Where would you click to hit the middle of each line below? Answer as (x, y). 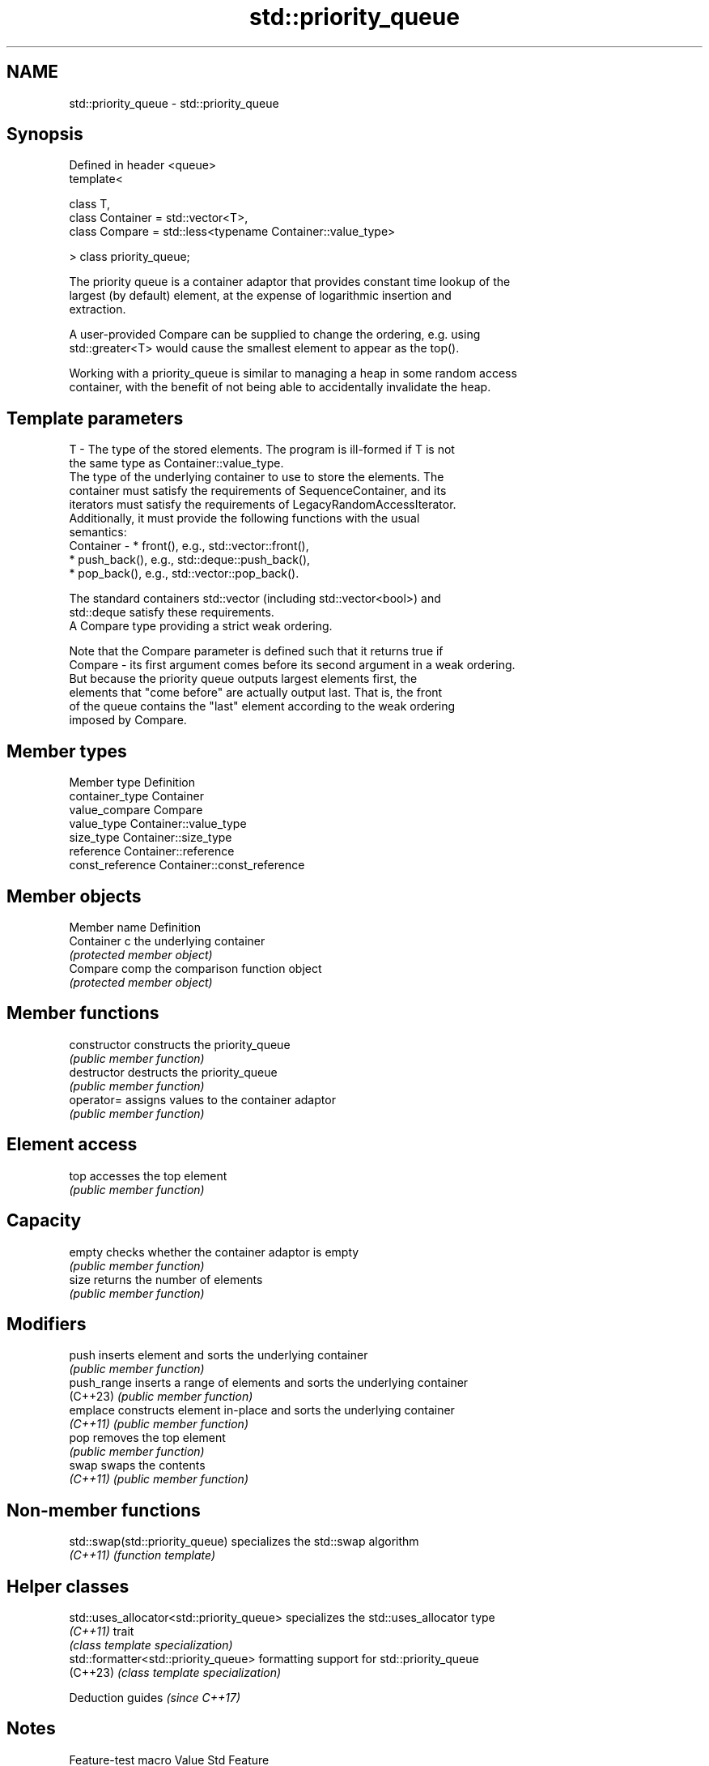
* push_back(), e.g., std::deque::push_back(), (190, 560)
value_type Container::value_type (158, 824)
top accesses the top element (148, 1175)
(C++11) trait (102, 1632)
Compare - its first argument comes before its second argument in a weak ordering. (292, 665)
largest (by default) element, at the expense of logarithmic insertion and (260, 296)
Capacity (44, 1221)
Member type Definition (132, 783)
